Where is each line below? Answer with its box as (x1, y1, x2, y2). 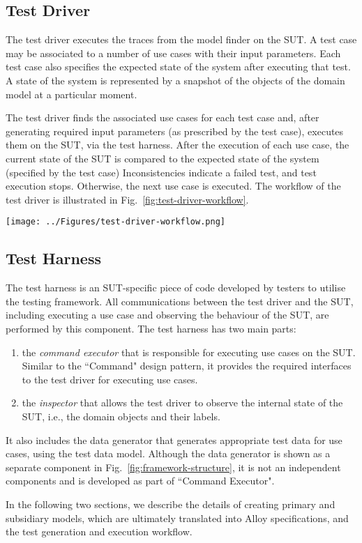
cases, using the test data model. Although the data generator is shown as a (6, 446, 331, 461)
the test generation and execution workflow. (6, 524, 193, 539)
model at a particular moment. (6, 86, 137, 101)
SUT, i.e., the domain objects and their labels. (22, 408, 220, 423)
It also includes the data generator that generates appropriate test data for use (6, 432, 342, 447)
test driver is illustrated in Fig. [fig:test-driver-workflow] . (6, 192, 249, 206)
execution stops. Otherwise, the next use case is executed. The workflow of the (6, 178, 341, 193)
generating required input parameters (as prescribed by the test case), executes (6, 123, 344, 138)
